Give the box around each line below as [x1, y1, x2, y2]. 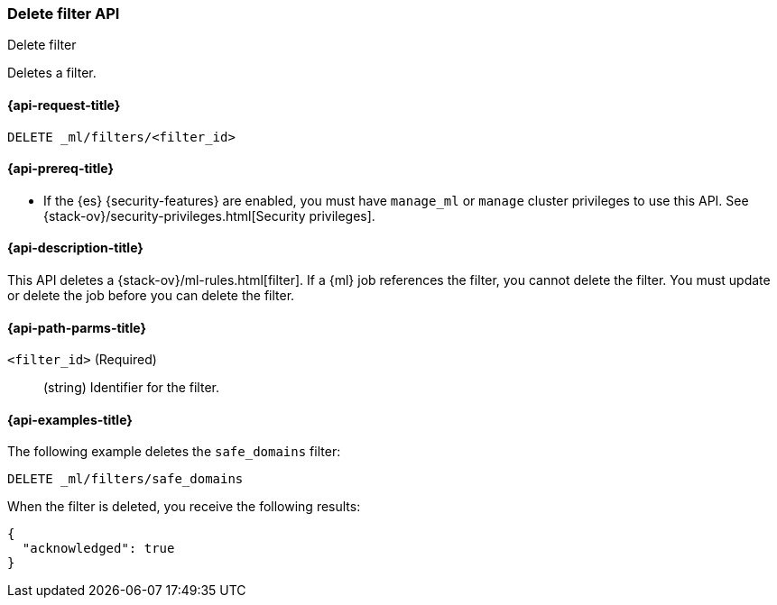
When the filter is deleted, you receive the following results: [7, 499, 361, 515]
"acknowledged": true [22, 541, 175, 556]
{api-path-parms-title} [7, 319, 147, 335]
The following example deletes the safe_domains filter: [7, 444, 341, 460]
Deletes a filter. [7, 65, 97, 81]
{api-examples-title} [7, 411, 133, 427]
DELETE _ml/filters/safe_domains [7, 472, 244, 487]
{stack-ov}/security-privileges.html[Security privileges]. [43, 207, 375, 224]
